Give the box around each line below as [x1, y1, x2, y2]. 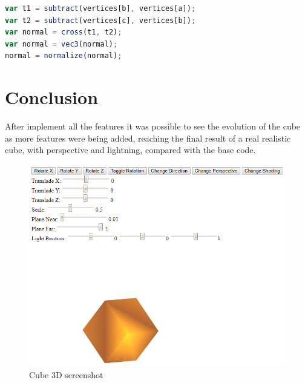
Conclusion [5, 85, 99, 110]
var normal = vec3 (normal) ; [5, 39, 118, 48]
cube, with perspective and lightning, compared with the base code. [5, 143, 256, 156]
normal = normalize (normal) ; [5, 51, 122, 61]
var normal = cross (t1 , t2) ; [5, 28, 122, 37]
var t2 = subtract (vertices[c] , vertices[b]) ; [5, 16, 196, 25]
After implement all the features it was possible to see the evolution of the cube [5, 120, 301, 133]
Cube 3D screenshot [29, 368, 103, 381]
